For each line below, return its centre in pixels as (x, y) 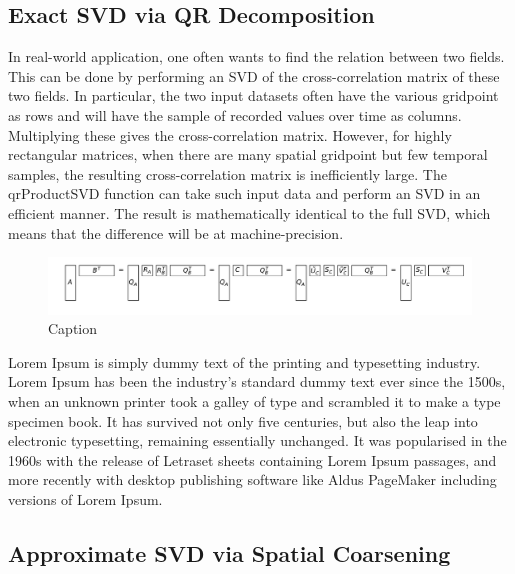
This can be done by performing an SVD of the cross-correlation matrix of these (254, 75)
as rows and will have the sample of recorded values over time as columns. (235, 114)
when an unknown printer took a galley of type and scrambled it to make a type (254, 401)
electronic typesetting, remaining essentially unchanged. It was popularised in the (257, 440)
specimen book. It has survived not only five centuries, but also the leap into (243, 420)
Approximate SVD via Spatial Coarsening (229, 553)
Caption (73, 328)
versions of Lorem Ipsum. (85, 499)
